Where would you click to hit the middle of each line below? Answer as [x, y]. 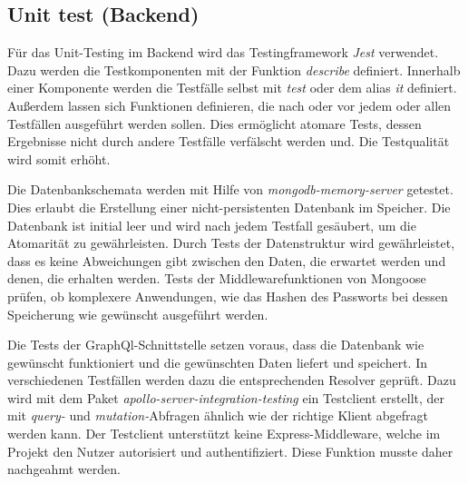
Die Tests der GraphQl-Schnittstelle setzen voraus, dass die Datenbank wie [216, 345]
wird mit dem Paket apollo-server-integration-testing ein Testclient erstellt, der [226, 397]
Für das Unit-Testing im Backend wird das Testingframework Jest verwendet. [223, 52]
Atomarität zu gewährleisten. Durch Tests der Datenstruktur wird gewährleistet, [231, 243]
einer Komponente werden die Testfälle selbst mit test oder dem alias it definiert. [232, 88]
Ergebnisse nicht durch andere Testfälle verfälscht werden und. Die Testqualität [229, 141]
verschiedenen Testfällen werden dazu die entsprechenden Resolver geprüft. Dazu [232, 380]
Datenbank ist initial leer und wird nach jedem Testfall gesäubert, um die [212, 225]
